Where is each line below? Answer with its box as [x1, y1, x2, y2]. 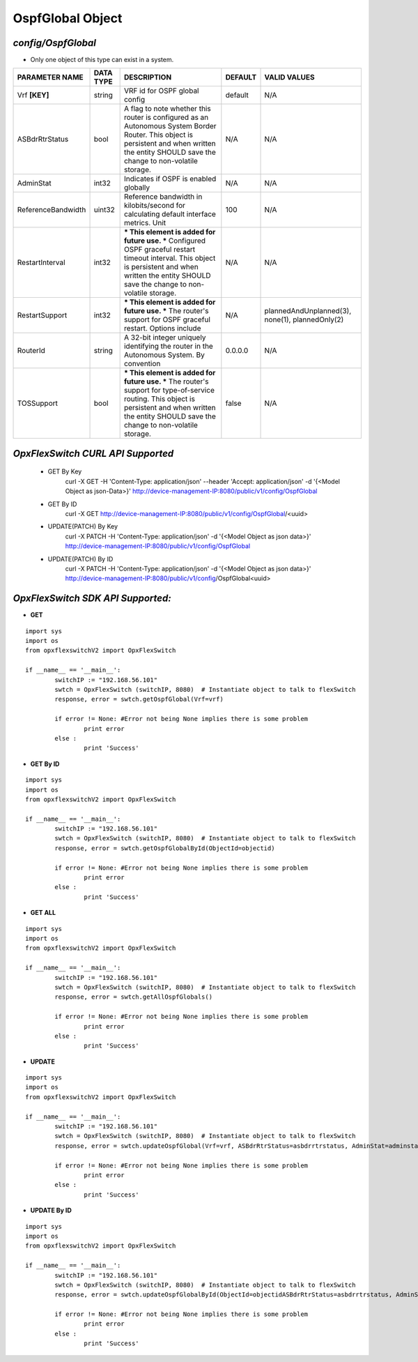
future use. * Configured [123, 236, 206, 245]
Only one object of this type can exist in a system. [30, 56, 174, 64]
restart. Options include [123, 324, 201, 333]
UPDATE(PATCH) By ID [47, 554, 114, 563]
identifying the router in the [123, 342, 214, 351]
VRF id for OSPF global [123, 86, 199, 96]
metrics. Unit [123, 218, 167, 228]
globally [123, 183, 150, 192]
